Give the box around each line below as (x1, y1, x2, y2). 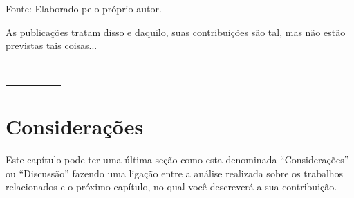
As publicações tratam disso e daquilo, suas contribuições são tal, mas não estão (6, 24, 346, 39)
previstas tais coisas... (6, 38, 97, 53)
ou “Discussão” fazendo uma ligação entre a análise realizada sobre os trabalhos (6, 165, 344, 180)
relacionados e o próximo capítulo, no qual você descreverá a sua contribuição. (6, 179, 337, 194)
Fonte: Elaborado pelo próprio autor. (6, 1, 162, 15)
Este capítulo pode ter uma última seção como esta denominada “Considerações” (6, 152, 349, 166)
